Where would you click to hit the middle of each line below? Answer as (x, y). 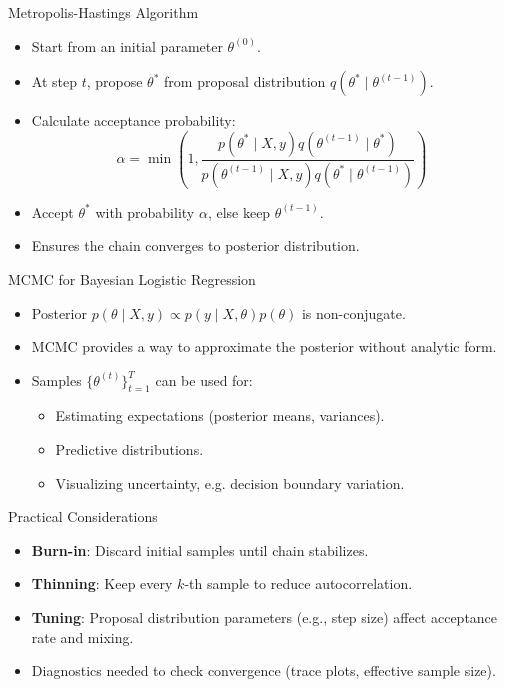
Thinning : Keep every (102, 583)
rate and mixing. (82, 636)
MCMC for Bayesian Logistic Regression (132, 278)
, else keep (239, 211)
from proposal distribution (245, 81)
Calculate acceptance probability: (133, 120)
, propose (114, 81)
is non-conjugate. (353, 312)
